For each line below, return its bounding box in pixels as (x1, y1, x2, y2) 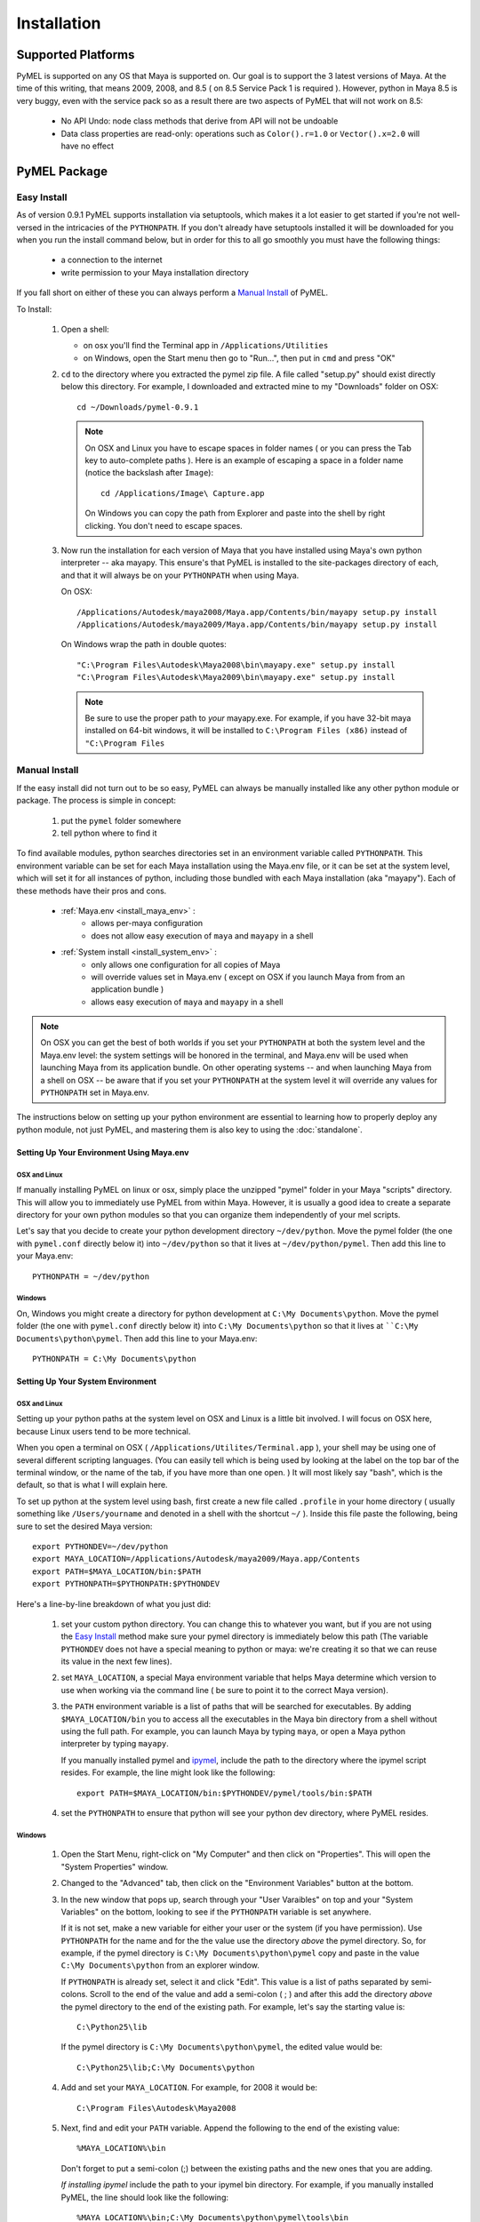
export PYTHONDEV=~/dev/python (32, 1541, 169, 1551)
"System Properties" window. (60, 1861, 169, 1872)
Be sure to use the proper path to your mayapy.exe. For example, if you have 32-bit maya (84, 712, 412, 723)
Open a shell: (60, 324, 110, 334)
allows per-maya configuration (91, 918, 204, 929)
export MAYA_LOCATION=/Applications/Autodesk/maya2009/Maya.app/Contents (32, 1554, 361, 1564)
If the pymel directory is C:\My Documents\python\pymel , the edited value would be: (60, 2042, 382, 2052)
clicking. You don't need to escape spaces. (84, 520, 244, 531)
